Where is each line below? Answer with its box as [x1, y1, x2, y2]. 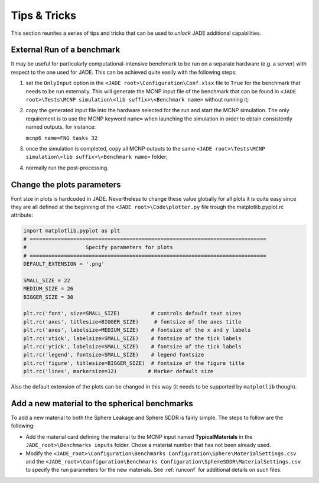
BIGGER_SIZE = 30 [23, 293, 74, 301]
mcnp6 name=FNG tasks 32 [25, 135, 97, 141]
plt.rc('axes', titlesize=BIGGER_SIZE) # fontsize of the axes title [23, 318, 242, 325]
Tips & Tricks [11, 9, 77, 22]
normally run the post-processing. [25, 164, 109, 171]
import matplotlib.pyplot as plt [23, 227, 121, 234]
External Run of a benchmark [11, 45, 121, 55]
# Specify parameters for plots [23, 244, 174, 251]
